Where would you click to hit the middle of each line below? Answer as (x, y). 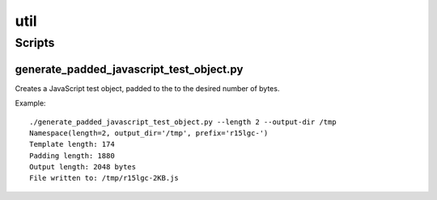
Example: (30, 103)
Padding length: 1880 (72, 156)
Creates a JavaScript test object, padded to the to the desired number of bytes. (147, 88)
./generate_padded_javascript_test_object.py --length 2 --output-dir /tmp (183, 122)
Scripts (35, 43)
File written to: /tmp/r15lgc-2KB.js (104, 178)
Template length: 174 (72, 144)
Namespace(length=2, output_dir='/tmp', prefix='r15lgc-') (149, 133)
